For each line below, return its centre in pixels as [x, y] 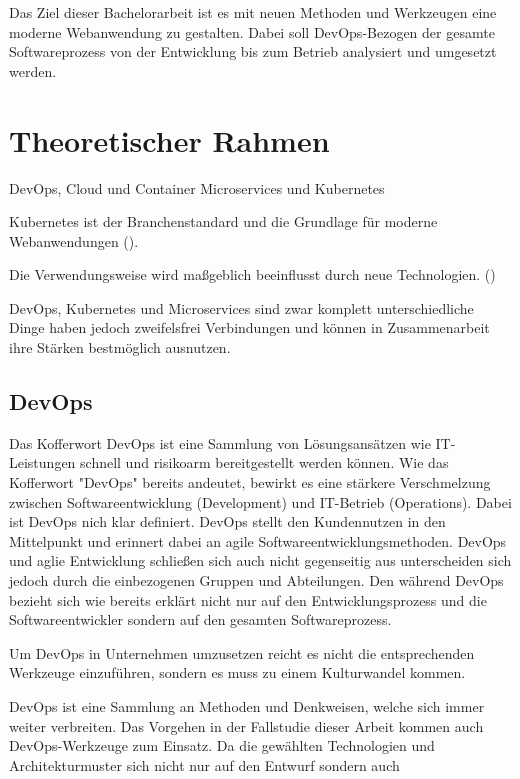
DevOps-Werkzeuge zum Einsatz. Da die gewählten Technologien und [222, 745]
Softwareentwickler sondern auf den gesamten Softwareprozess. [200, 619]
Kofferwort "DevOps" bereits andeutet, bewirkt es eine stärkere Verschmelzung [250, 482]
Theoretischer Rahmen [169, 139]
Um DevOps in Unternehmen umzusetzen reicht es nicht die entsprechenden [242, 652]
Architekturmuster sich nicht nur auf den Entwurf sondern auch [204, 764]
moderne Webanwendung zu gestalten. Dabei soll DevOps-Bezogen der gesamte [252, 31]
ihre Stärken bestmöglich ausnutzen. [120, 347]
